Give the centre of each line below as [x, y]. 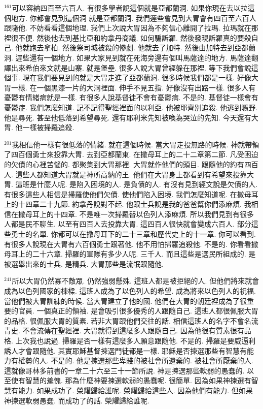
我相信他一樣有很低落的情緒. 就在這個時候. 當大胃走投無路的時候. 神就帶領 [136, 144]
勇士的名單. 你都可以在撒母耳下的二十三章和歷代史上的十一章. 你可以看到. [133, 234]
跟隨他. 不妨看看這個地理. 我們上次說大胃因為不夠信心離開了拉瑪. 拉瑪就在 [128, 28]
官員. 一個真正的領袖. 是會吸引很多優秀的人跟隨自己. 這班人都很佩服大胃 [138, 311]
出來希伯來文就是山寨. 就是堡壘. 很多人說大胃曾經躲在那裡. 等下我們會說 [131, 67]
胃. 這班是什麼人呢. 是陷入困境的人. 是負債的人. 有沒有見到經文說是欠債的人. [131, 184]
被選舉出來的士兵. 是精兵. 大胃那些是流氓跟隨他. [84, 263]
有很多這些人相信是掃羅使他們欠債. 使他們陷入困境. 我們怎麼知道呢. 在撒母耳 [131, 194]
